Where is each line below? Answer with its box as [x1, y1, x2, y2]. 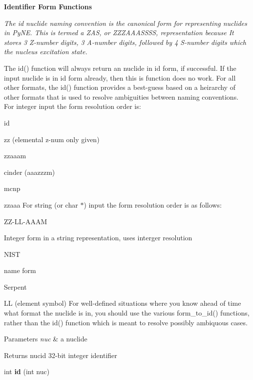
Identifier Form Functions [4, 1, 92, 11]
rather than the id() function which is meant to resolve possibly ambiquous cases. [4, 317, 248, 327]
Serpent [4, 281, 27, 292]
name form [4, 265, 36, 275]
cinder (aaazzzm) [4, 167, 55, 177]
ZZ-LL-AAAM [4, 216, 47, 226]
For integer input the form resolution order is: [4, 101, 141, 111]
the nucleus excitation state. [4, 46, 87, 57]
